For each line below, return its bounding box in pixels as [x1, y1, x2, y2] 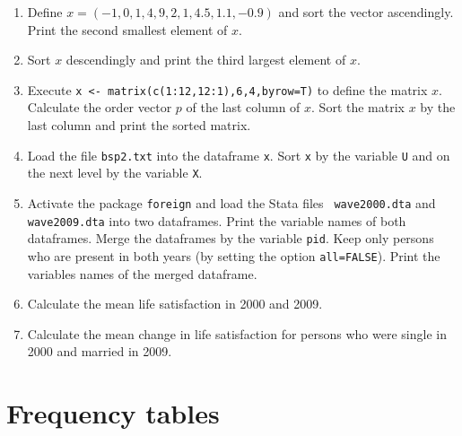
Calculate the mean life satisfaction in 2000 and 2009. [27, 294, 323, 313]
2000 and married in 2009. [27, 342, 172, 361]
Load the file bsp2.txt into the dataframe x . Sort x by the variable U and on [27, 145, 450, 164]
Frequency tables [6, 395, 220, 432]
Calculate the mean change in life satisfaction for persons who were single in [27, 324, 447, 343]
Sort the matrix [318, 98, 405, 117]
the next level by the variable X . [27, 163, 203, 182]
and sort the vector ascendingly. [278, 3, 454, 21]
